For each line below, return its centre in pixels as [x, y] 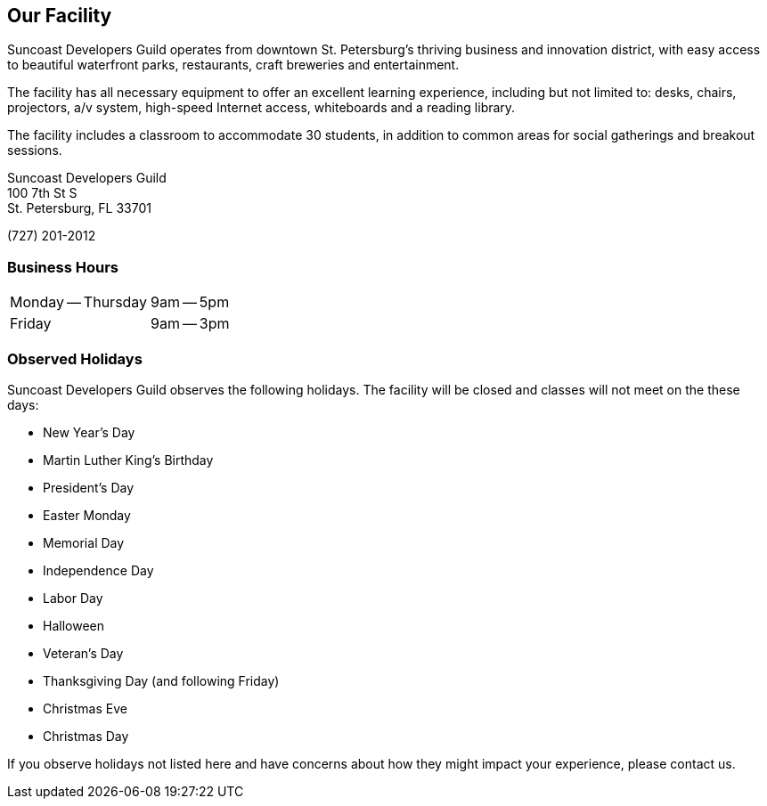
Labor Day [73, 598]
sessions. [35, 151]
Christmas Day [86, 736]
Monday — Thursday [79, 302]
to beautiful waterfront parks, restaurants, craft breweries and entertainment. [233, 65]
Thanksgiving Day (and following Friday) [161, 680]
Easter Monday [87, 515]
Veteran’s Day [83, 653]
